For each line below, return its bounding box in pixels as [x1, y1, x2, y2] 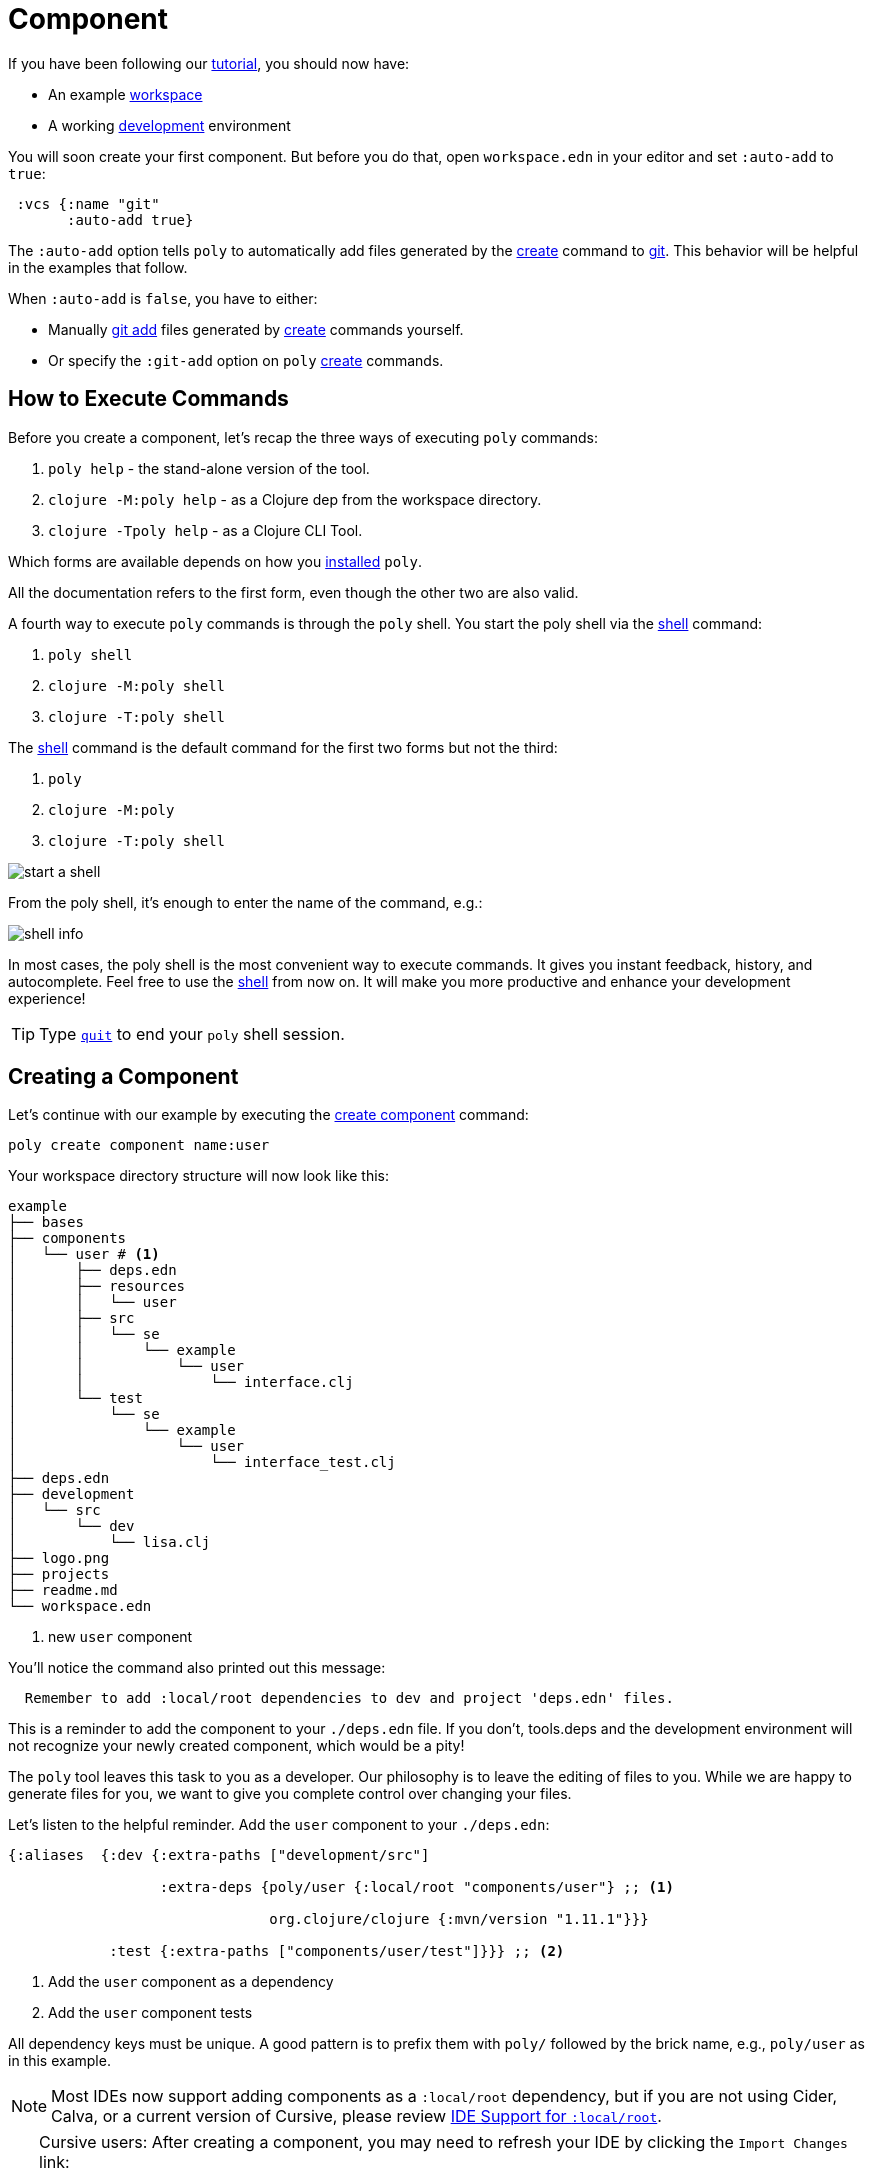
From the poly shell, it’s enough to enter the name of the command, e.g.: [8, 893, 483, 911]
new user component [48, 1628, 193, 1646]
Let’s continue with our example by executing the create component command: [8, 1106, 529, 1124]
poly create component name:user [8, 1137, 270, 1154]
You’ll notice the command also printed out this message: [8, 1659, 386, 1677]
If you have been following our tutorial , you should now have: [8, 54, 410, 72]
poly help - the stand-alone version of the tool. [48, 459, 370, 477]
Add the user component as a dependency [48, 1973, 334, 1991]
